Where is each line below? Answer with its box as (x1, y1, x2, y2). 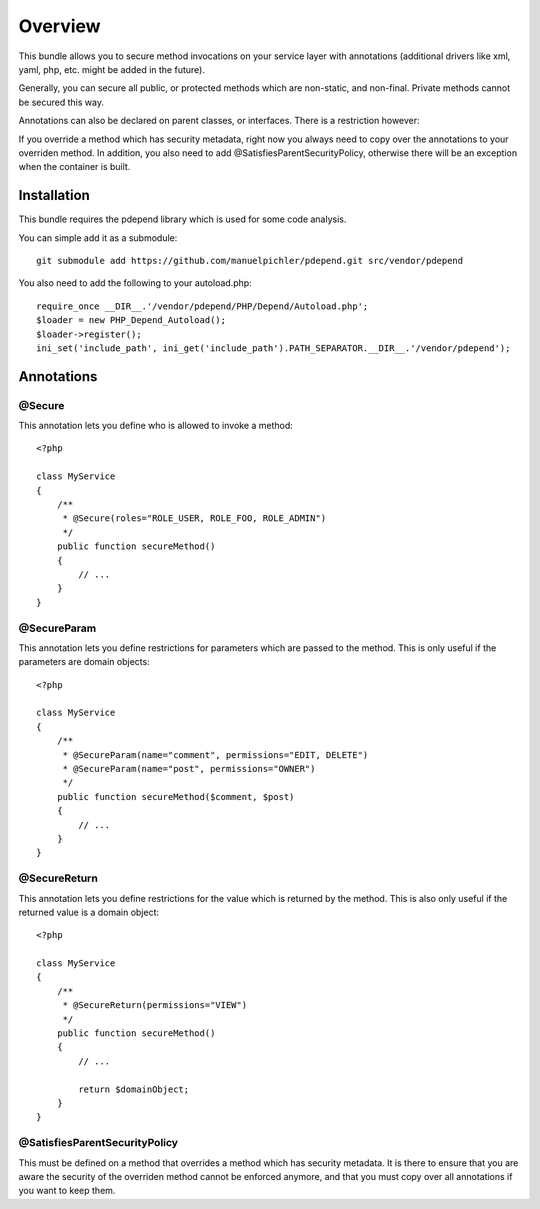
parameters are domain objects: (18, 656, 150, 668)
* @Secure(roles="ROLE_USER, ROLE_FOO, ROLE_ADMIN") (62, 513, 327, 524)
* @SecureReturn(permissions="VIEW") (62, 1000, 248, 1011)
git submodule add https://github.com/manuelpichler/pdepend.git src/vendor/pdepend (36, 255, 464, 266)
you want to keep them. (18, 1185, 116, 1197)
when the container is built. (18, 161, 131, 173)
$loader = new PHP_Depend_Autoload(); (36, 315, 227, 326)
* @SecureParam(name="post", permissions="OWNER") (62, 763, 316, 775)
